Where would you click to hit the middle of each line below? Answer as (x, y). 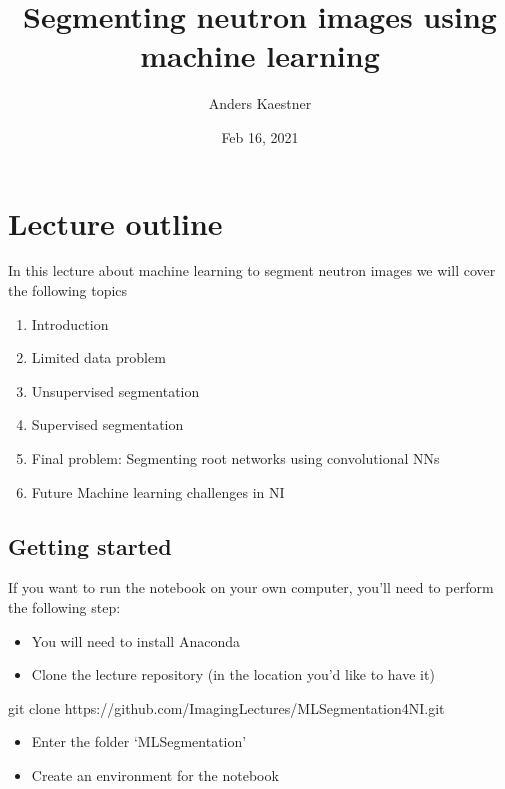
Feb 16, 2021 (260, 136)
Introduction (70, 323)
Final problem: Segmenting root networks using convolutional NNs (235, 458)
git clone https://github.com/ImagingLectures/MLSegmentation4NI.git (226, 707)
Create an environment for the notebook (155, 774)
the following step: (64, 606)
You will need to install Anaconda (135, 640)
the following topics (68, 290)
